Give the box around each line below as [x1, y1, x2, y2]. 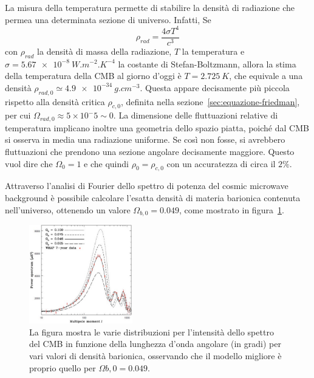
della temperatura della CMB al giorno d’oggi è [5, 69, 182, 82]
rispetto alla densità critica [5, 95, 105, 108]
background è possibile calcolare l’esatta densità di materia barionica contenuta [5, 191, 301, 204]
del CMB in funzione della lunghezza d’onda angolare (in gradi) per [29, 337, 281, 350]
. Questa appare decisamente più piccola [140, 81, 290, 94]
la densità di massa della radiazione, [37, 44, 172, 57]
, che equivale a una [229, 69, 303, 82]
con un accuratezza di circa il [166, 157, 276, 170]
